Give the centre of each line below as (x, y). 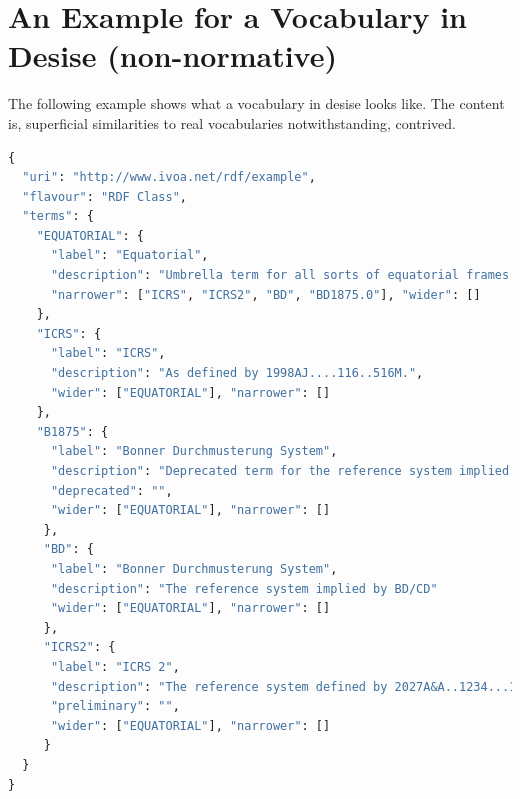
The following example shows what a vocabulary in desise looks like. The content (256, 103)
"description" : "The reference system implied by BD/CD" (244, 588)
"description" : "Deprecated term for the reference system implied (280, 471)
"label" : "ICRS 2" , (115, 666)
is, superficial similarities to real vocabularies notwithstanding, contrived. (232, 122)
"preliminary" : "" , (115, 706)
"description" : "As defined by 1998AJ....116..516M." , (237, 373)
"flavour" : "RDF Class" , (105, 196)
